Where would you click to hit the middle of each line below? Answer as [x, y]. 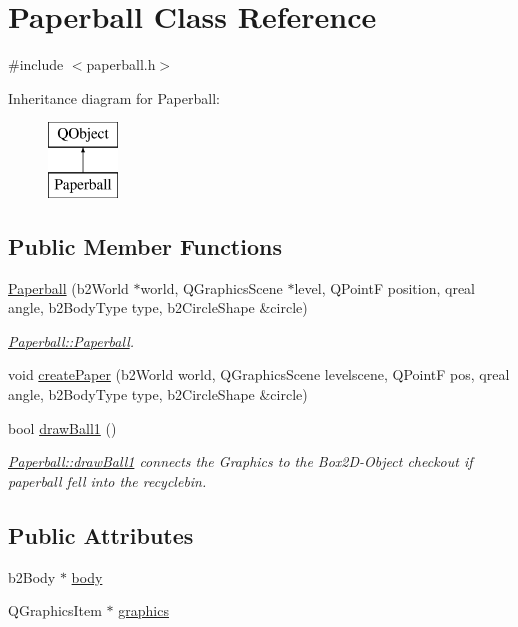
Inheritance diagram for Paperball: [114, 97]
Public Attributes [101, 534]
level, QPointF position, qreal [385, 287]
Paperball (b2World [68, 287]
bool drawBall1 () [62, 427]
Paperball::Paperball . [71, 340]
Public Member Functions [145, 245]
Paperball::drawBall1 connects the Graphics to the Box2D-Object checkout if [240, 461]
